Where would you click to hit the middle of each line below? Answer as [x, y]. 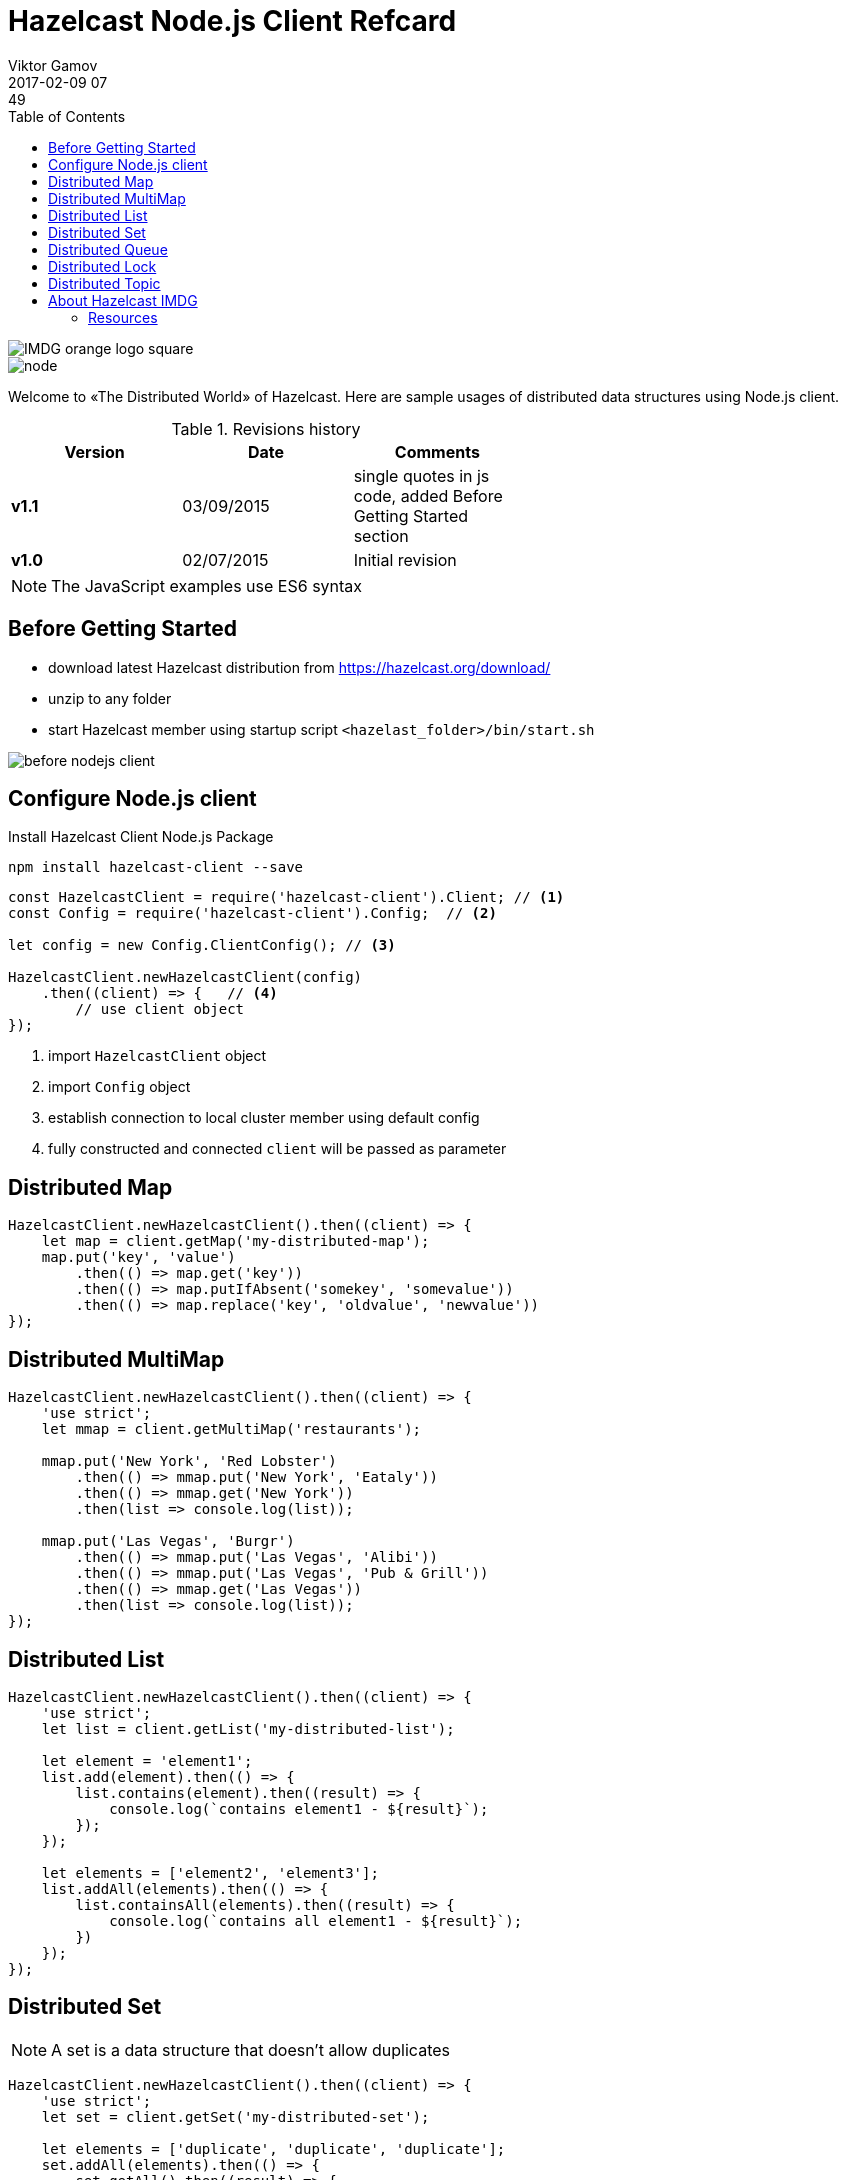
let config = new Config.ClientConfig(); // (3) [202, 945]
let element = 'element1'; [147, 1760]
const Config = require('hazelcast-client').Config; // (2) [252, 913]
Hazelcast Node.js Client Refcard [232, 21]
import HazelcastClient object [157, 1056]
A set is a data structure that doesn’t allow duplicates [250, 2049]
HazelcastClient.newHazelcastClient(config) [185, 977]
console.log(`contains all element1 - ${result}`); [316, 1920]
